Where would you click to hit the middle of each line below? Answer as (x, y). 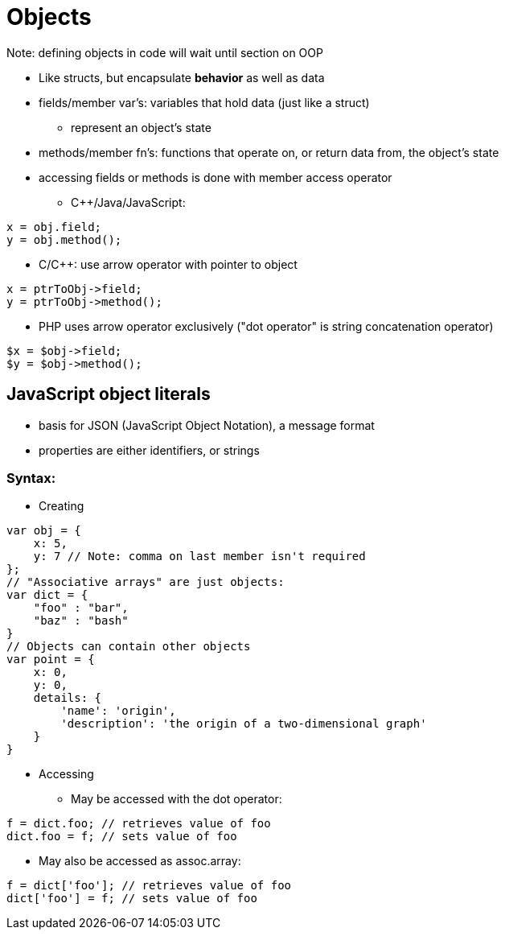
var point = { (51, 660)
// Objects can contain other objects (129, 647)
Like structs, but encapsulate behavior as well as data (182, 77)
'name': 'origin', (118, 711)
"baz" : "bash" (81, 621)
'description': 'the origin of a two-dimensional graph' (244, 724)
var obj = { (44, 531)
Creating (62, 506)
